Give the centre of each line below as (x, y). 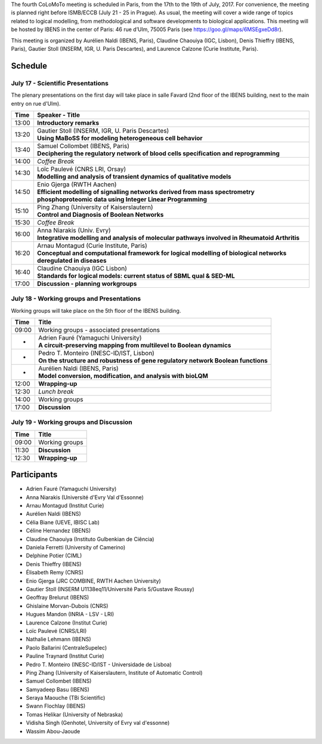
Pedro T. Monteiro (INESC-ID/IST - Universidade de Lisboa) (99, 664)
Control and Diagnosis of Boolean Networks (100, 214)
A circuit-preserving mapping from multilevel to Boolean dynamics (135, 345)
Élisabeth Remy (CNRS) (55, 573)
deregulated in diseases (72, 260)
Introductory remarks (68, 122)
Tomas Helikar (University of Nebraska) (75, 714)
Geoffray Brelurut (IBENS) (58, 598)
